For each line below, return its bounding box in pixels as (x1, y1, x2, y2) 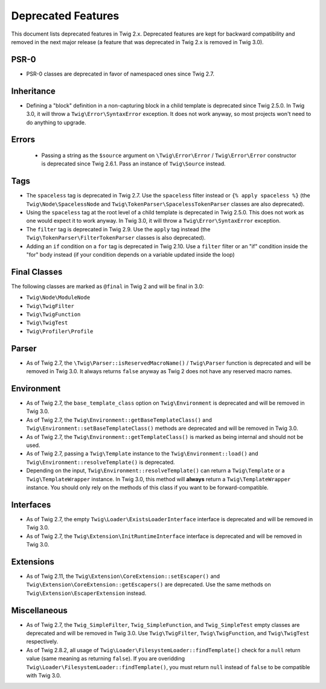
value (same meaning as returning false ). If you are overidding (26, 655, 185, 662)
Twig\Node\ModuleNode (26, 294, 91, 301)
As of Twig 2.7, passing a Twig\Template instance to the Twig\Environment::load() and (26, 450, 259, 457)
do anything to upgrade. (26, 118, 87, 126)
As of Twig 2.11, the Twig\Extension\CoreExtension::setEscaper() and (26, 572, 220, 580)
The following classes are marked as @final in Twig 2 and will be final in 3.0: (11, 283, 205, 290)
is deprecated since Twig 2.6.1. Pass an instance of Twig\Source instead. (41, 160, 226, 167)
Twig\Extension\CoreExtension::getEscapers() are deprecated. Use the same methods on (26, 581, 271, 588)
